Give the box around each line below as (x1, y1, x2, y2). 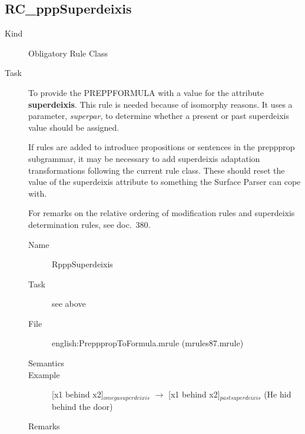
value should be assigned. (28, 121, 120, 133)
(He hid (264, 388, 291, 400)
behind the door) (52, 400, 113, 412)
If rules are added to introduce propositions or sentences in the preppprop (28, 141, 295, 153)
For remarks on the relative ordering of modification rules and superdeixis (28, 207, 295, 219)
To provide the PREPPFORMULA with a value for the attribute (28, 86, 264, 98)
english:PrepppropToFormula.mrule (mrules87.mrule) (52, 337, 244, 349)
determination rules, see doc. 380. (28, 218, 151, 230)
